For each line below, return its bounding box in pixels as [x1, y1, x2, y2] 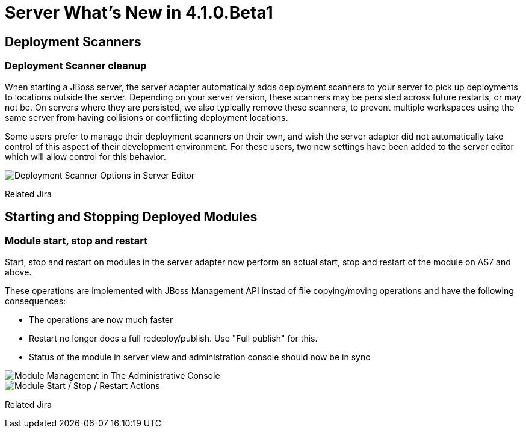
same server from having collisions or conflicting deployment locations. [5, 112, 288, 123]
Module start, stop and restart [5, 235, 148, 247]
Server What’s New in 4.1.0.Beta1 [5, 2, 273, 23]
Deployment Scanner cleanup [5, 60, 147, 72]
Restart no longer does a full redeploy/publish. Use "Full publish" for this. [29, 333, 318, 343]
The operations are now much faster [29, 314, 173, 325]
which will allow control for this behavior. [5, 151, 166, 162]
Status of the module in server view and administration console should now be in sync [29, 351, 371, 362]
